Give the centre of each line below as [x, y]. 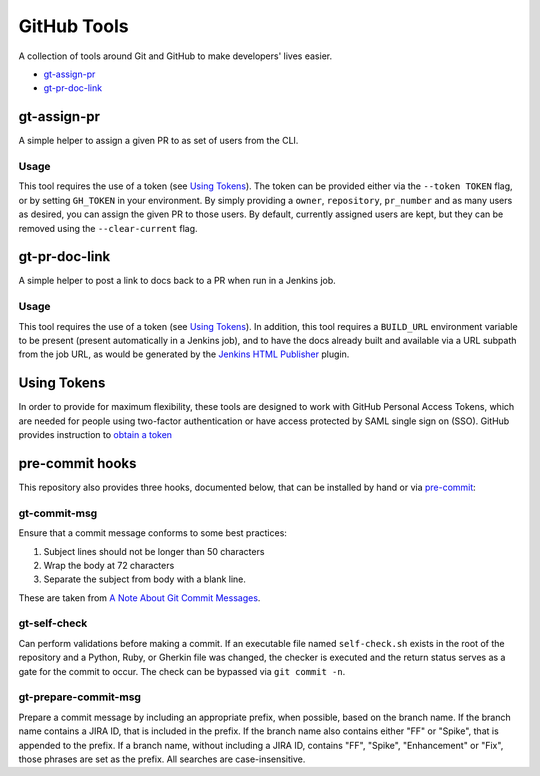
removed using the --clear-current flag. [108, 228]
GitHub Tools [73, 26]
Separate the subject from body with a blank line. [145, 579]
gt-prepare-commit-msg [80, 697]
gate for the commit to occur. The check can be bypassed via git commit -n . [182, 671]
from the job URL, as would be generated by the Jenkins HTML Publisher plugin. [184, 354]
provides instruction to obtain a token [95, 435]
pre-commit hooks [77, 463]
